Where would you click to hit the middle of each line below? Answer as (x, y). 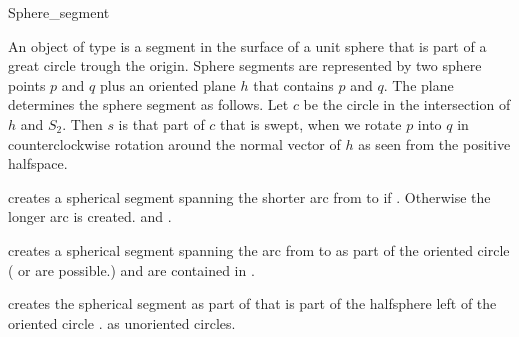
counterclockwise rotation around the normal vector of (174, 143)
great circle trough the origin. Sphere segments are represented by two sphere (245, 65)
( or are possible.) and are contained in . (131, 269)
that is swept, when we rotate (311, 123)
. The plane (418, 84)
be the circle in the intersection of (407, 104)
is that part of (161, 123)
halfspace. (38, 163)
